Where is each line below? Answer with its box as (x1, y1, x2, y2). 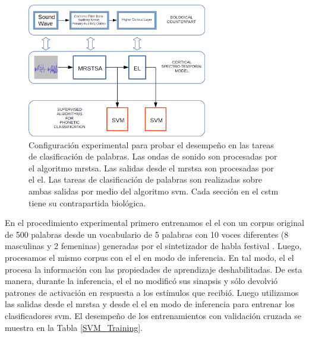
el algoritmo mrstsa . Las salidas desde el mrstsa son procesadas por (29, 161, 274, 174)
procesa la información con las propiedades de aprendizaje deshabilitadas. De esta (5, 263, 302, 275)
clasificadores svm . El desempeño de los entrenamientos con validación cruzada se (5, 309, 301, 321)
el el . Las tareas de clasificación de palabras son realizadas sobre (29, 173, 262, 186)
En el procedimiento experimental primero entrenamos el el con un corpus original (5, 216, 304, 229)
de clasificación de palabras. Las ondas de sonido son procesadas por (29, 150, 278, 162)
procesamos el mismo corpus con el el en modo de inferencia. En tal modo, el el (5, 251, 294, 263)
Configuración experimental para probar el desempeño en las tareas (29, 138, 274, 151)
